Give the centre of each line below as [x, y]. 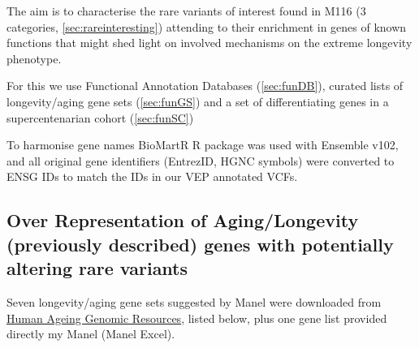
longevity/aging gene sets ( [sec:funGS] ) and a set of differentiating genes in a [198, 101]
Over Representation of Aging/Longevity [183, 220]
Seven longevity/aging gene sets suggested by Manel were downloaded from [194, 301]
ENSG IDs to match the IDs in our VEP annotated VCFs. [152, 176]
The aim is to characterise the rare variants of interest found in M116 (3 [186, 11]
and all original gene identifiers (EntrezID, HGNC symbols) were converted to [201, 160]
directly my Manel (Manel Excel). [91, 334]
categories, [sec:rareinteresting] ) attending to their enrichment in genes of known [207, 26]
